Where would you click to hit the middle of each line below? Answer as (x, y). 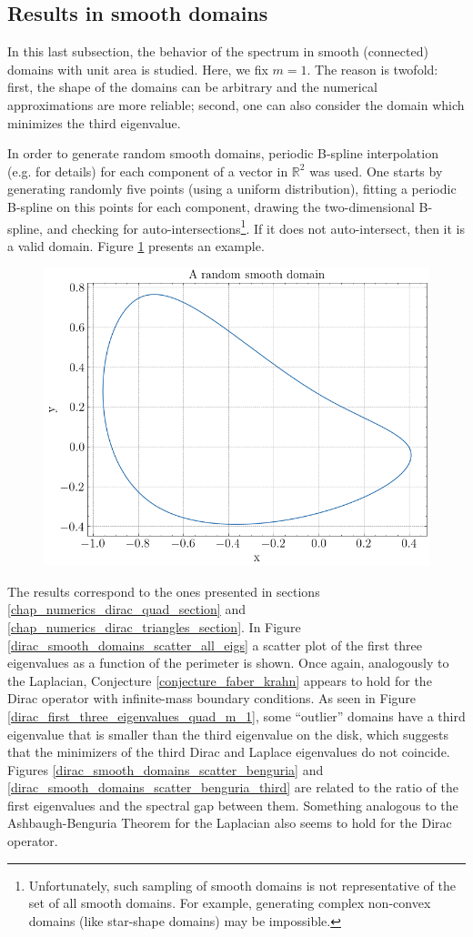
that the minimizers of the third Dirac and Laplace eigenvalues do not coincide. (229, 752)
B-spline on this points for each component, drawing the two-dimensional (211, 206)
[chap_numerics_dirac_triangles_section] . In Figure (154, 626)
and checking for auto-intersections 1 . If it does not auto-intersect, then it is (256, 227)
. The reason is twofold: (372, 69)
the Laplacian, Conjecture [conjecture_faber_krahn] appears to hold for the (220, 680)
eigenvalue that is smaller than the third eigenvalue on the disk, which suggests (228, 734)
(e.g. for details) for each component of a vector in (148, 171)
